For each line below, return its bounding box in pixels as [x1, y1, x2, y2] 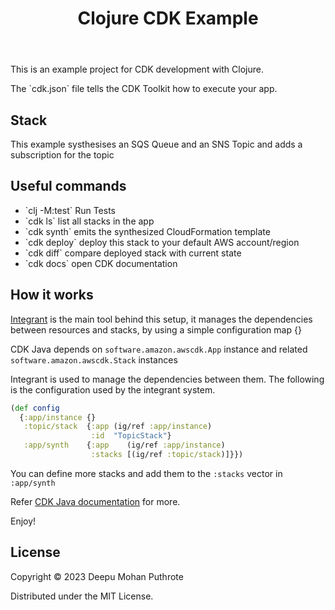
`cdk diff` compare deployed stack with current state [24, 247, 242, 259]
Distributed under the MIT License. [10, 590, 154, 602]
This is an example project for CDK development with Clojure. [10, 63, 264, 76]
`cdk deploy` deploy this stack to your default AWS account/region [24, 236, 300, 248]
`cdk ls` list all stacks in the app [24, 215, 155, 227]
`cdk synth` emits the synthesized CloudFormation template [24, 225, 271, 237]
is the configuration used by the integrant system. [10, 383, 216, 396]
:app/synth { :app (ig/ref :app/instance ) [23, 440, 226, 451]
